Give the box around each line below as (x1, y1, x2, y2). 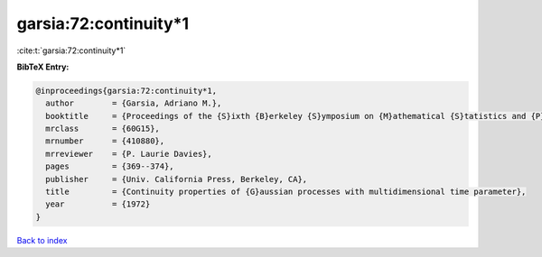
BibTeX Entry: (16, 61, 70, 72)
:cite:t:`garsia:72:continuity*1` (16, 45, 126, 56)
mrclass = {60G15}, (45, 124, 160, 134)
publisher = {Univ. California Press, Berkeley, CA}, (45, 174, 308, 184)
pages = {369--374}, (45, 161, 175, 171)
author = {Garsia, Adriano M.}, (45, 98, 222, 108)
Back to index (16, 234, 68, 245)
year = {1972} (45, 199, 151, 209)
